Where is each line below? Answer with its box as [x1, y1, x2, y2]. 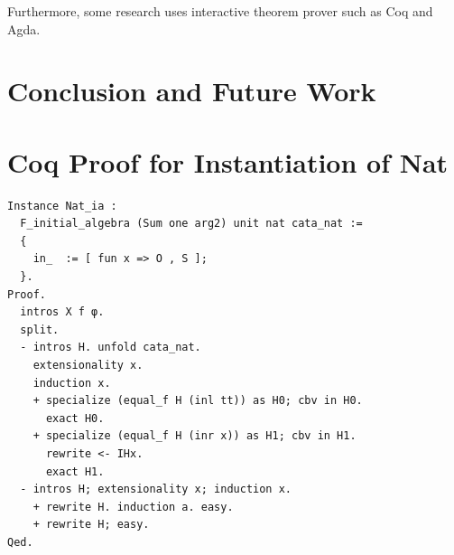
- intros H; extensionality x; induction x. [20, 483, 292, 496]
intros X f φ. [20, 306, 105, 319]
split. [20, 323, 60, 336]
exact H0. [45, 411, 105, 425]
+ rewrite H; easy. [32, 518, 150, 531]
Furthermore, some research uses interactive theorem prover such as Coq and [7, 2, 433, 20]
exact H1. [45, 465, 105, 478]
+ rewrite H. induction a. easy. [32, 500, 234, 513]
